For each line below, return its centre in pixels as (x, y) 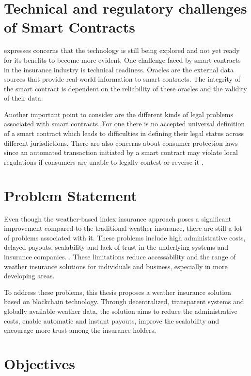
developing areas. (29, 276)
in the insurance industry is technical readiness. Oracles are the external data (119, 69)
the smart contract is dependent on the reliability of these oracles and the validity (125, 88)
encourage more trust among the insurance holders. (80, 330)
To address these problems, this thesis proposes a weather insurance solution (118, 292)
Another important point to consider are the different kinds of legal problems (118, 114)
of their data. (24, 98)
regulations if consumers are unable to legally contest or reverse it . (104, 162)
